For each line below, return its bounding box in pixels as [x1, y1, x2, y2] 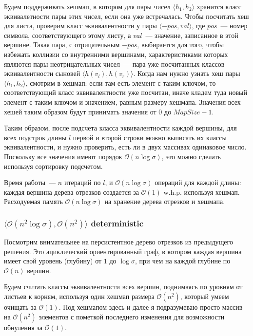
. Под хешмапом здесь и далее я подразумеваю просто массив [58, 302, 243, 312]
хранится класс [196, 1, 242, 11]
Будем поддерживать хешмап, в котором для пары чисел [4, 1, 171, 11]
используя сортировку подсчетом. [4, 161, 103, 171]
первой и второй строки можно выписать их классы [73, 132, 227, 142]
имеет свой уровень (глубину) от [4, 256, 102, 266]
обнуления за [4, 322, 43, 332]
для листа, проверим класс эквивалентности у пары [4, 20, 157, 31]
